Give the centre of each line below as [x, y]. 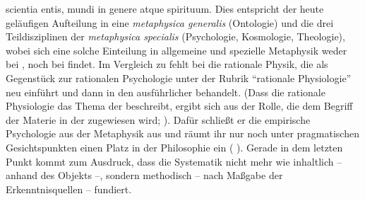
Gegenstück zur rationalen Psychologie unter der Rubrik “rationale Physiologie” [179, 77]
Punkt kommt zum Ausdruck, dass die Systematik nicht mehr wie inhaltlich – [174, 161]
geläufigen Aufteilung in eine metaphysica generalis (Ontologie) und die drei [170, 22]
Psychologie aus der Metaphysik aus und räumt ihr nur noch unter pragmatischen [182, 133]
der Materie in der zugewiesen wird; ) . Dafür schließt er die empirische [158, 119]
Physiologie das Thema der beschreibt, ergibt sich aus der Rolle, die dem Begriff [179, 106]
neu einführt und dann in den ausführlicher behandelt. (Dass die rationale [166, 92]
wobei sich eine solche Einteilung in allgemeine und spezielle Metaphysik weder [176, 50]
